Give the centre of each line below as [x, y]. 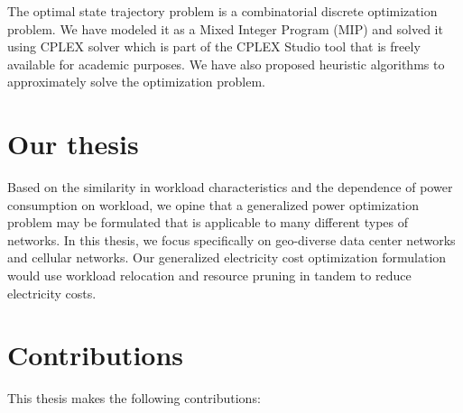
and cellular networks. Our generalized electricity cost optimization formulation [227, 257]
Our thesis [73, 144]
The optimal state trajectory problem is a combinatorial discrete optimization [222, 11]
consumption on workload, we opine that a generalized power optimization [213, 204]
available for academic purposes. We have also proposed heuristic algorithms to [226, 64]
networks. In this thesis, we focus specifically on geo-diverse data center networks [231, 239]
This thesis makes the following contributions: [134, 398]
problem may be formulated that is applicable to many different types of [208, 222]
